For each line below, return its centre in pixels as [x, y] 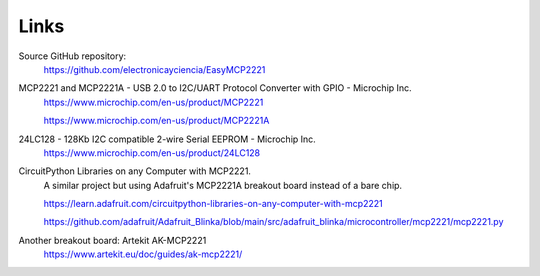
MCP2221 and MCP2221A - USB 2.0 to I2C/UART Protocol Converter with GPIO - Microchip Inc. [215, 88]
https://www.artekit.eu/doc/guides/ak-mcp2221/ [143, 254]
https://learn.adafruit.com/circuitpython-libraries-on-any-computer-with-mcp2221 [213, 204]
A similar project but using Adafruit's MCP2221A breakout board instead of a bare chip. [223, 185]
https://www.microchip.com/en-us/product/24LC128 [152, 152]
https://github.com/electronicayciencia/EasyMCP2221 [154, 69]
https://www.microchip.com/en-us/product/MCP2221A [156, 121]
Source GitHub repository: [72, 56]
